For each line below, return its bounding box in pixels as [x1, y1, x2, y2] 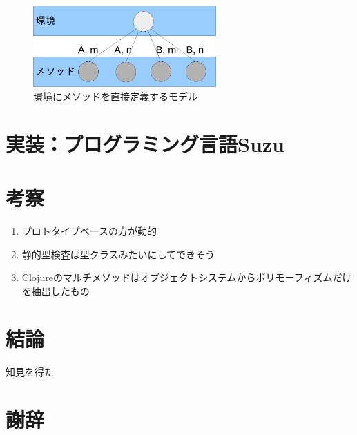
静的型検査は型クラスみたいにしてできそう [21, 246, 215, 261]
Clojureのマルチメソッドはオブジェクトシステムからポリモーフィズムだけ [21, 270, 352, 284]
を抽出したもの [21, 284, 90, 298]
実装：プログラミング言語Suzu [6, 129, 284, 157]
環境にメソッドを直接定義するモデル [33, 89, 197, 104]
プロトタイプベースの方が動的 [21, 224, 157, 238]
